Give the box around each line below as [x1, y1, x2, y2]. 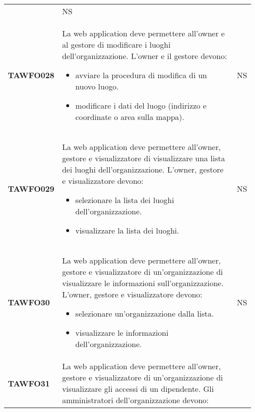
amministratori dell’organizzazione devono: [62, 394, 209, 406]
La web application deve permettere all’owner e [62, 28, 225, 39]
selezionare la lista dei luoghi [75, 194, 174, 206]
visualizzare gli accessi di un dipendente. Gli [62, 383, 214, 394]
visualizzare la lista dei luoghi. [75, 225, 179, 236]
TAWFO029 [8, 183, 54, 194]
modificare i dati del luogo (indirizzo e [75, 100, 207, 111]
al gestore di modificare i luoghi [62, 39, 171, 50]
